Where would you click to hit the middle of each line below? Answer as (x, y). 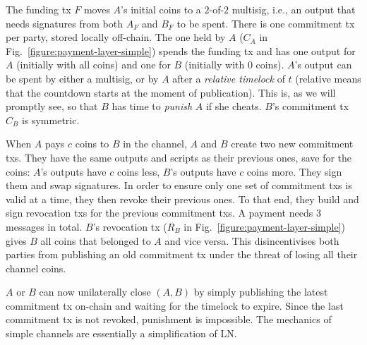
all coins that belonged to (96, 240)
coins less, (138, 171)
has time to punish (152, 106)
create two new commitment (292, 144)
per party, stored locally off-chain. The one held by (116, 37)
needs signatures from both (64, 23)
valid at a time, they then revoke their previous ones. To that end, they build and (182, 199)
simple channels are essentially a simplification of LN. (121, 333)
